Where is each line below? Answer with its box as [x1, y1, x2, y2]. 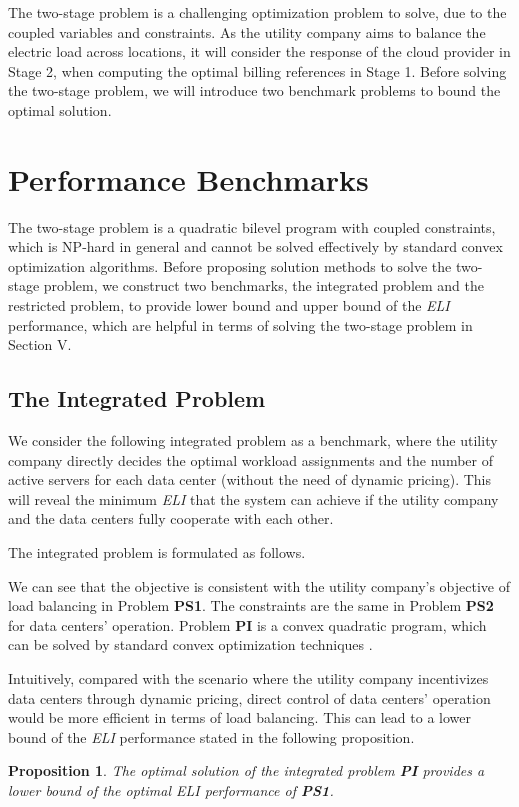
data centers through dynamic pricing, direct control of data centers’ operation [8, 687, 491, 708]
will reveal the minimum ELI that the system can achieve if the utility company [8, 488, 499, 509]
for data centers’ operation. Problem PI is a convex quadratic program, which [8, 614, 487, 635]
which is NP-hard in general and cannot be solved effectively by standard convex [8, 236, 503, 257]
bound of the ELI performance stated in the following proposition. [8, 726, 415, 747]
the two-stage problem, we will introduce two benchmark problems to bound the [8, 80, 501, 101]
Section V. [8, 334, 72, 355]
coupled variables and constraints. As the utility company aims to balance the [8, 21, 486, 42]
